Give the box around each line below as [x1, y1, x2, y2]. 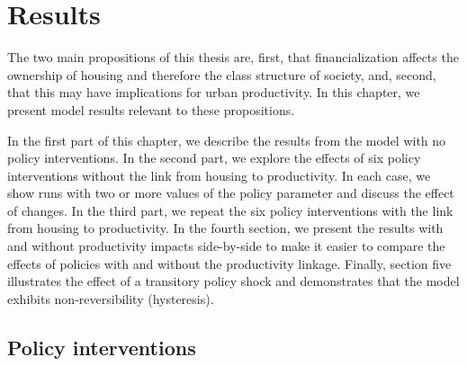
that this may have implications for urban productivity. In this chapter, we [7, 83, 420, 102]
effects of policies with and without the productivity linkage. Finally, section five [7, 254, 452, 272]
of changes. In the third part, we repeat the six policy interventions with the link [7, 201, 454, 219]
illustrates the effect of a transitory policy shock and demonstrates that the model [7, 272, 460, 290]
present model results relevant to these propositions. [7, 100, 295, 119]
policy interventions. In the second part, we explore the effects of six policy [7, 148, 421, 167]
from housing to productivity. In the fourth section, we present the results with [7, 219, 444, 237]
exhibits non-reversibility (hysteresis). [7, 289, 214, 308]
